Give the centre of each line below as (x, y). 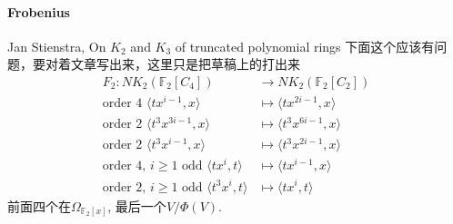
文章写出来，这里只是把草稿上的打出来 (185, 64)
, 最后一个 (137, 205)
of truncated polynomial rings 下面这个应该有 (305, 46)
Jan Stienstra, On (57, 46)
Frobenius (39, 11)
